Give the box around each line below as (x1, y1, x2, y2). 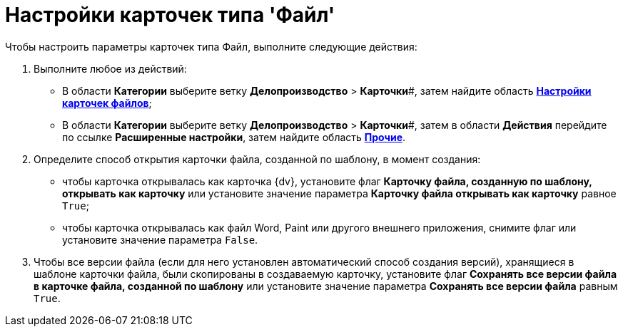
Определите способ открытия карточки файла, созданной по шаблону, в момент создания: (34, 152, 481, 165)
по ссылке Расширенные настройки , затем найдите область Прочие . (62, 130, 406, 143)
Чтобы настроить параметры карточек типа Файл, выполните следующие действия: (5, 40, 417, 53)
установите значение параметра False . (62, 233, 258, 246)
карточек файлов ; (62, 96, 152, 109)
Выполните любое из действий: (34, 62, 187, 75)
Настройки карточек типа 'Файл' (5, 3, 335, 27)
